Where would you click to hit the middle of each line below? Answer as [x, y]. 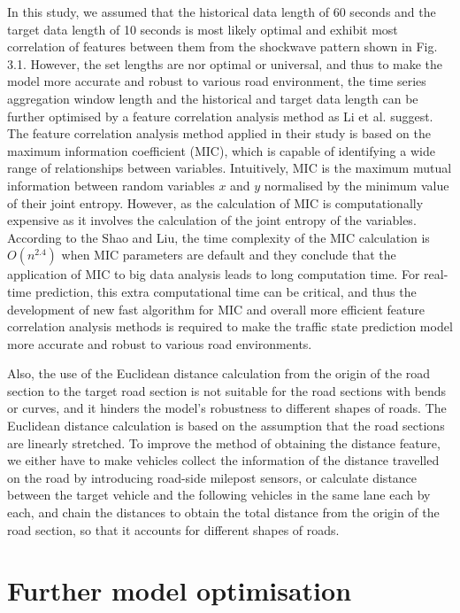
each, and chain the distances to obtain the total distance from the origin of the [223, 512]
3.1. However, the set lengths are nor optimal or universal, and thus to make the [225, 63]
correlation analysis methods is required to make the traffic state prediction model [230, 326]
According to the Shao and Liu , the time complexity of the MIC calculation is [218, 237]
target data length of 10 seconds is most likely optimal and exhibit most [203, 29]
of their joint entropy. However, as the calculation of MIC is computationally [215, 202]
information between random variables [111, 185]
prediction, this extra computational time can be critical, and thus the [226, 291]
